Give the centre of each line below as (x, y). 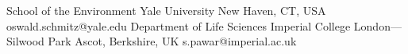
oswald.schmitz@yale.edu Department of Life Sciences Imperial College (179, 25)
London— (377, 25)
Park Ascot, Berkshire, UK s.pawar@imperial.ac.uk (172, 41)
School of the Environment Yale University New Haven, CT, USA (166, 10)
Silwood (25, 41)
